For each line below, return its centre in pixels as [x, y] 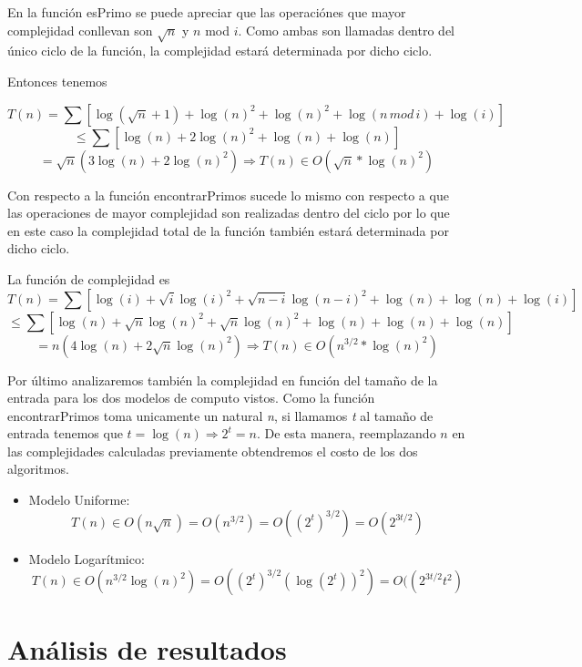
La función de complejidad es [89, 278]
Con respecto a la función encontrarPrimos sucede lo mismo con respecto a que [228, 195]
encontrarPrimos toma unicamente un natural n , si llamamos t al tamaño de [220, 415]
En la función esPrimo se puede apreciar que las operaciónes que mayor [207, 12]
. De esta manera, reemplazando [346, 433]
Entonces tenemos [57, 81]
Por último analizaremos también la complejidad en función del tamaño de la [223, 380]
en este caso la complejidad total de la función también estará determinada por [228, 230]
